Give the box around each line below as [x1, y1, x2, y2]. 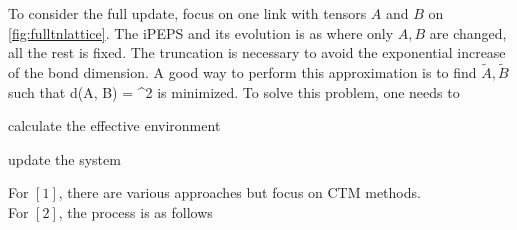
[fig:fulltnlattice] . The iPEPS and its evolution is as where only [8, 22, 394, 43]
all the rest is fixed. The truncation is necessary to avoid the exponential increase [8, 42, 506, 63]
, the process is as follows [58, 201, 213, 222]
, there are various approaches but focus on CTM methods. [58, 182, 421, 203]
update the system [8, 148, 121, 169]
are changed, [429, 22, 507, 43]
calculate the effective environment [8, 115, 221, 136]
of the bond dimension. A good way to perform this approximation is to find [8, 62, 477, 82]
